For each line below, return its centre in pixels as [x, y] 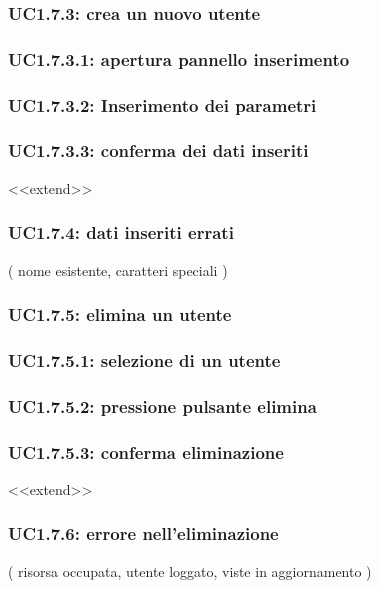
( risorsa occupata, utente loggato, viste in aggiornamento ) [190, 570]
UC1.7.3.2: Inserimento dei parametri [162, 104]
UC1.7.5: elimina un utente [120, 314]
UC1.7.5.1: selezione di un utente [144, 359]
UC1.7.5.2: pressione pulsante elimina [162, 405]
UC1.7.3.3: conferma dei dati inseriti [158, 150]
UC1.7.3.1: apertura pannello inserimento [179, 58]
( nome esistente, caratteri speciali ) [118, 269]
